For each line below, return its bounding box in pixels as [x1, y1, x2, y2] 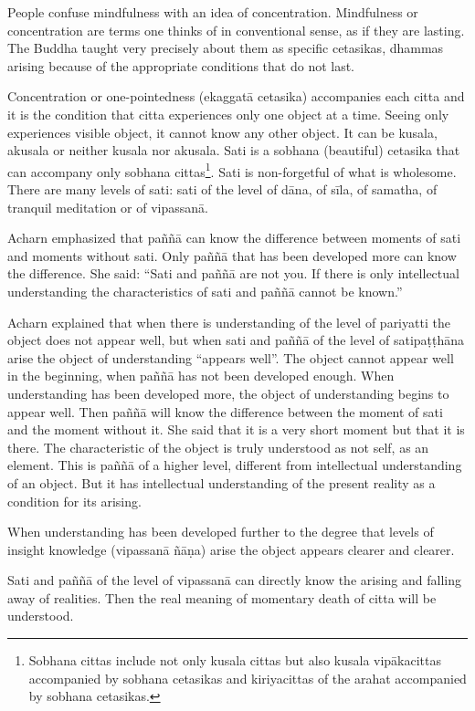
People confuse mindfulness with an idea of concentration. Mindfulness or [7, 3, 418, 21]
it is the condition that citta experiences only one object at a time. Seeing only [7, 104, 449, 123]
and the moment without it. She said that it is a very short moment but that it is [7, 420, 465, 439]
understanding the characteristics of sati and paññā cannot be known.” [7, 281, 403, 300]
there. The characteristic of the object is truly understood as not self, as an [7, 437, 429, 456]
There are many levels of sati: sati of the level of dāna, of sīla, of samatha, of [7, 180, 438, 198]
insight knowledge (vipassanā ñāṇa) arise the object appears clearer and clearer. [7, 539, 455, 559]
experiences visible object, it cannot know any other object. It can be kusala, [7, 122, 438, 141]
